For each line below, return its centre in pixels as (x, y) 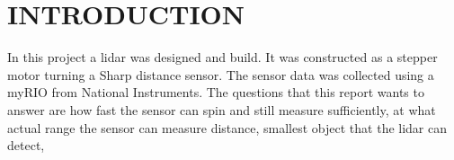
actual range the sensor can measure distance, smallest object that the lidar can (227, 127)
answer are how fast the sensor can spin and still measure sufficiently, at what (222, 109)
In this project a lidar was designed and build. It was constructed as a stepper (223, 57)
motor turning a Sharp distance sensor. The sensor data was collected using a (221, 74)
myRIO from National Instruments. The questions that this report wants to (216, 92)
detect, (26, 145)
